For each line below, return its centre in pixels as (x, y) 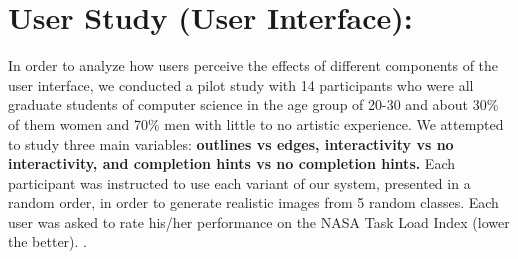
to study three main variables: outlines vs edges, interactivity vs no (231, 143)
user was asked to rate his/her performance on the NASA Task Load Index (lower (259, 221)
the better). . (48, 241)
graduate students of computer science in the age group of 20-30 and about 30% (253, 104)
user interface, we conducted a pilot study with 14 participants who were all (241, 84)
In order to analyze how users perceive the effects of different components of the (253, 65)
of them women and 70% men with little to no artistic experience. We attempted (256, 123)
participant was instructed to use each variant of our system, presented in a (239, 182)
